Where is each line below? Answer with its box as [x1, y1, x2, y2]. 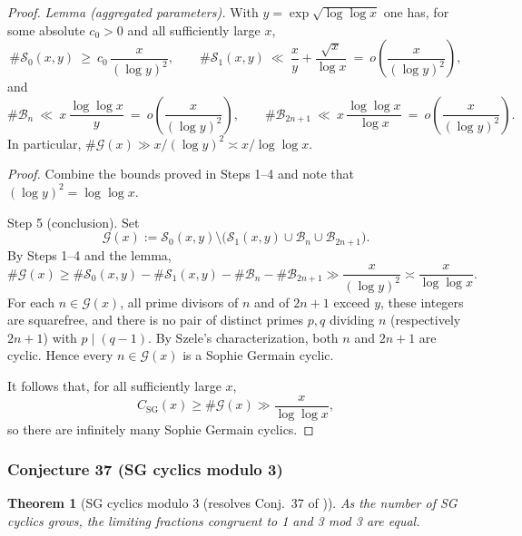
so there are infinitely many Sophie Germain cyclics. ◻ [7, 419, 314, 438]
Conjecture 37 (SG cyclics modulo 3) [7, 458, 283, 481]
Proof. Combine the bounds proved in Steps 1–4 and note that [7, 164, 355, 183]
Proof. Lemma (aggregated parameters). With [7, 3, 259, 21]
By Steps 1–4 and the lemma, [7, 245, 172, 264]
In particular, [7, 133, 82, 152]
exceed [333, 292, 370, 311]
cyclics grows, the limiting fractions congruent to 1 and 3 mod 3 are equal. [7, 512, 420, 531]
